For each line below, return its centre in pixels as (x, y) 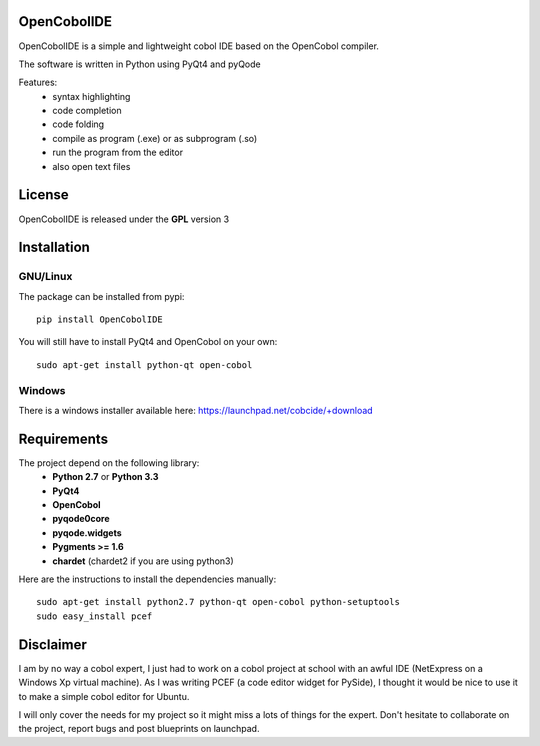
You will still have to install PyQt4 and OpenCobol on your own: (148, 342)
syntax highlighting (91, 96)
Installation (54, 247)
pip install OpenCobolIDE (100, 319)
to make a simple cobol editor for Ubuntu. (104, 696)
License (43, 195)
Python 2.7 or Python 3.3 (105, 477)
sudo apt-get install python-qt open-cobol (144, 364)
